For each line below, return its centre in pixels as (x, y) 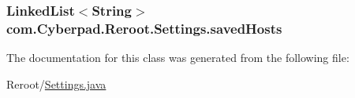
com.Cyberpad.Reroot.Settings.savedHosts (144, 28)
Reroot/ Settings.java (56, 83)
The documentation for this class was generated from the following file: (178, 58)
